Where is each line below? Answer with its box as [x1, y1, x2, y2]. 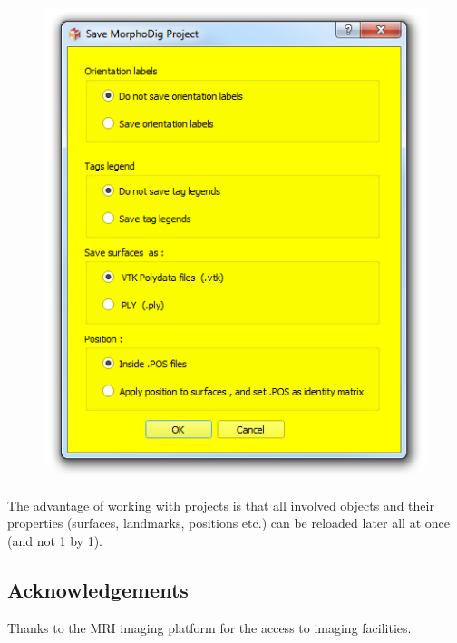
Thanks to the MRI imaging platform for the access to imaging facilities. [7, 618, 412, 637]
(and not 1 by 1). [7, 531, 103, 550]
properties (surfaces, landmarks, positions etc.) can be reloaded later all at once [7, 513, 450, 532]
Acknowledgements [7, 575, 189, 603]
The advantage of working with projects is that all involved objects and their [7, 495, 434, 514]
